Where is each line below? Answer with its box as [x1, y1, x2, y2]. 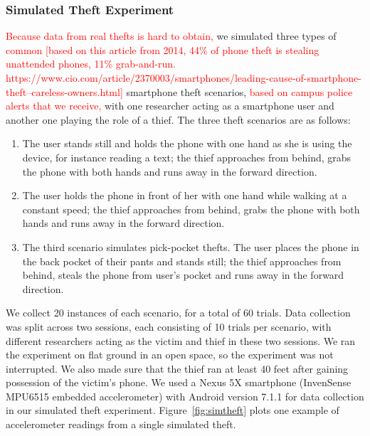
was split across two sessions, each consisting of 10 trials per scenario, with [6, 319, 332, 334]
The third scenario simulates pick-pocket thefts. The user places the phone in [22, 239, 359, 254]
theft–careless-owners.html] [6, 84, 123, 99]
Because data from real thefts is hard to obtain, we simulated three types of [6, 28, 337, 43]
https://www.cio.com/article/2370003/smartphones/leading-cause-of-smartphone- [6, 70, 361, 85]
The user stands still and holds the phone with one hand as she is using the [22, 136, 352, 151]
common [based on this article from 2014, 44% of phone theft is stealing [6, 42, 319, 57]
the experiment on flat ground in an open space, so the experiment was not [6, 347, 334, 362]
